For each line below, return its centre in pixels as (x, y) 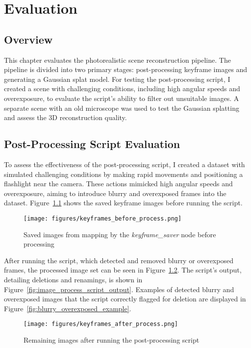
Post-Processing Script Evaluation (92, 144)
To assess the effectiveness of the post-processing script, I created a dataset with (125, 164)
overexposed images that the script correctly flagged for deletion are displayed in (125, 299)
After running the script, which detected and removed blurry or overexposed (119, 260)
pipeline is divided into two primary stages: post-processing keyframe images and (126, 69)
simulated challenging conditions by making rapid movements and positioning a (124, 174)
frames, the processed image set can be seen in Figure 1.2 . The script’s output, (123, 270)
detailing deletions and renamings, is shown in (73, 279)
